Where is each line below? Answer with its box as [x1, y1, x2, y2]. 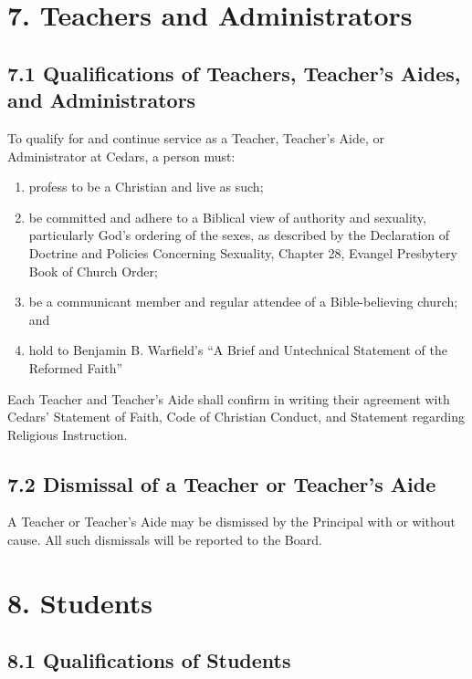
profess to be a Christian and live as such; [28, 177, 264, 196]
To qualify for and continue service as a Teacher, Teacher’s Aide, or [7, 128, 385, 147]
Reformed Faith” [28, 358, 123, 377]
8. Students [7, 583, 152, 621]
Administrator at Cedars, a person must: [7, 146, 236, 165]
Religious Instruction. [7, 424, 128, 444]
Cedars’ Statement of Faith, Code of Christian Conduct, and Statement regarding [7, 407, 466, 426]
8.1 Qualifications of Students [7, 646, 291, 674]
